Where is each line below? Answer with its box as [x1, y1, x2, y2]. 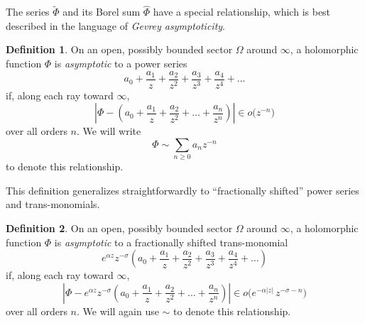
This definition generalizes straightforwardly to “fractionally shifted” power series [6, 182, 359, 197]
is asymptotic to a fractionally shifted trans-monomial [54, 234, 288, 249]
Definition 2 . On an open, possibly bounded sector [6, 220, 233, 235]
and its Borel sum [62, 4, 141, 19]
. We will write [76, 124, 141, 138]
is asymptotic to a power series [54, 56, 187, 70]
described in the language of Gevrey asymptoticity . [6, 18, 225, 33]
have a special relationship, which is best [153, 4, 331, 19]
